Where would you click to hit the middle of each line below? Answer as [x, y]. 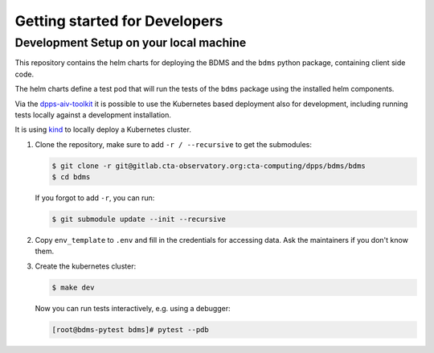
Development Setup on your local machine [131, 43]
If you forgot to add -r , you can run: [95, 198]
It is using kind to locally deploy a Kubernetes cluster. [103, 129]
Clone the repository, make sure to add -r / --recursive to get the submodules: [174, 144]
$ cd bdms [71, 177]
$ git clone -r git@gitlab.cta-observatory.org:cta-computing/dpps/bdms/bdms [209, 166]
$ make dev [73, 287]
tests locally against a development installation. [93, 115]
